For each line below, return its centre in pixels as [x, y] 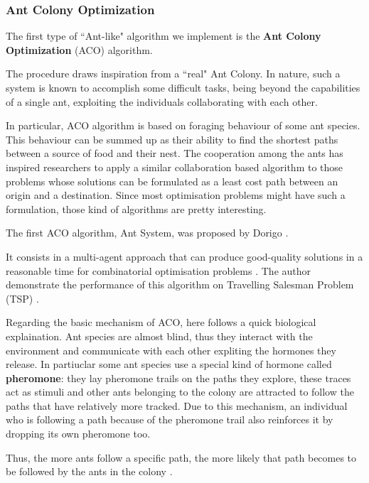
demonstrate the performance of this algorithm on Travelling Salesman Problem [180, 284]
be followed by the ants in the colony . [89, 471]
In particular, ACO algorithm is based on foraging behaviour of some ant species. [183, 125]
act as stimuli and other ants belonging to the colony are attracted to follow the [180, 392]
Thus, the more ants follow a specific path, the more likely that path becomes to [181, 457]
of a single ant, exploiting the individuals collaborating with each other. [162, 101]
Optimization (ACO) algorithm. [79, 49]
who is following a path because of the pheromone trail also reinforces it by [170, 419]
